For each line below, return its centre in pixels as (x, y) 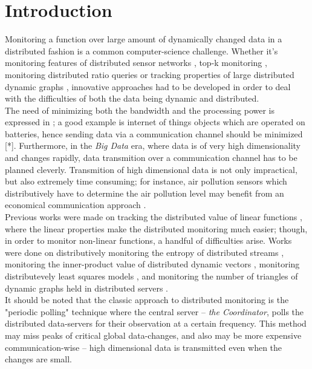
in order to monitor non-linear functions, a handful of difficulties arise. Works (148, 240)
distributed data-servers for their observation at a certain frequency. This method (156, 323)
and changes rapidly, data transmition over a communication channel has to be (151, 158)
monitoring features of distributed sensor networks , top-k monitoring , (136, 63)
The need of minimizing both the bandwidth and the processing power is (140, 110)
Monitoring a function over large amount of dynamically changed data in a (144, 39)
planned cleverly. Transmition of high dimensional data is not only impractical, (151, 169)
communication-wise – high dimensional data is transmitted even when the (144, 347)
